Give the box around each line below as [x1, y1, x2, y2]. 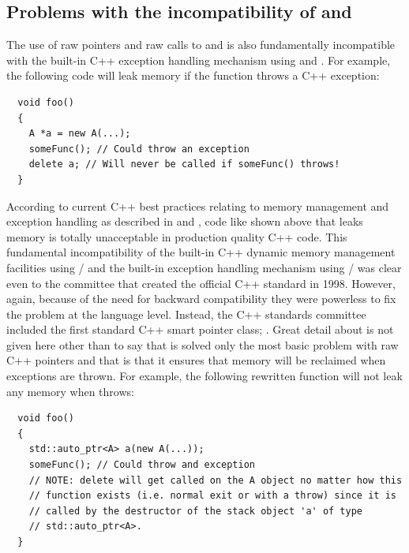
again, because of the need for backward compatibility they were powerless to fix [6, 290, 396, 307]
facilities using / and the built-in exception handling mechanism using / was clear [6, 259, 402, 275]
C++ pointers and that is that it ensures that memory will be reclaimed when [6, 352, 386, 368]
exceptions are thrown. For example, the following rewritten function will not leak [6, 368, 403, 384]
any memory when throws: [6, 383, 134, 399]
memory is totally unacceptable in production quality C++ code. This [6, 228, 347, 245]
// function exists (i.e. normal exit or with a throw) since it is [28, 490, 396, 502]
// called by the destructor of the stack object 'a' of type [28, 505, 363, 517]
